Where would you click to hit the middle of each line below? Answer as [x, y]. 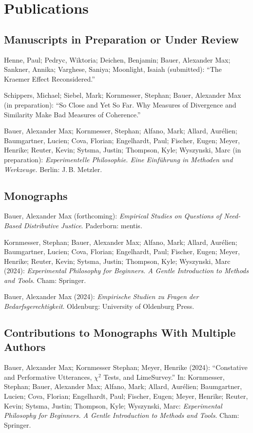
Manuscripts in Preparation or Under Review [122, 39]
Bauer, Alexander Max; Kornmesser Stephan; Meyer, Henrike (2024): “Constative [126, 367]
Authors [25, 347]
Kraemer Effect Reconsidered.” [49, 78]
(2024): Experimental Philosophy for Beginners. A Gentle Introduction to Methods [126, 271]
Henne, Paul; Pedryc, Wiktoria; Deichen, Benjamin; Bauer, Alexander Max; [117, 59]
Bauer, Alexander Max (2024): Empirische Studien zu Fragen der [101, 296]
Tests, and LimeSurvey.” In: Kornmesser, [164, 377]
